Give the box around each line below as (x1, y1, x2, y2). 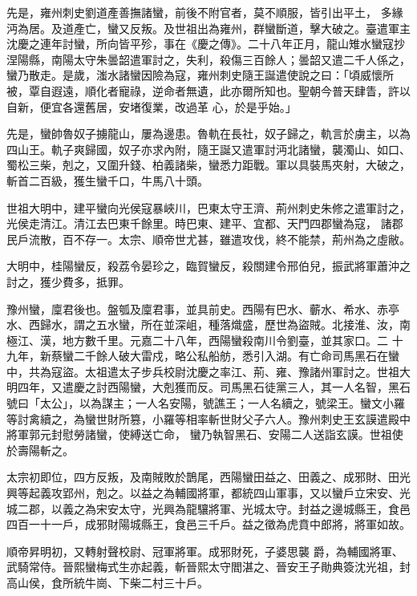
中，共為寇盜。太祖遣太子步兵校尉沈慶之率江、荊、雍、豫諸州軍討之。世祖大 (6, 363, 411, 379)
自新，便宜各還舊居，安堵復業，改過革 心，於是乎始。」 (6, 98, 297, 115)
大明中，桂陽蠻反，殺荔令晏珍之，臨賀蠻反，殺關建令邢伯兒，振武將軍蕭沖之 (6, 257, 411, 274)
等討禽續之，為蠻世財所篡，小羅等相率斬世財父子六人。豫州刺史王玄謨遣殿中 (6, 410, 411, 427)
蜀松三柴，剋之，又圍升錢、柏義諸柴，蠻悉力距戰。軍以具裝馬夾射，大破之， (6, 156, 411, 173)
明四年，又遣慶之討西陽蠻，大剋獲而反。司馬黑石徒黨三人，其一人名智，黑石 (6, 379, 411, 395)
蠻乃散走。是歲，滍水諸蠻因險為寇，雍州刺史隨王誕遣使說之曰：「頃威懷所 (6, 67, 394, 83)
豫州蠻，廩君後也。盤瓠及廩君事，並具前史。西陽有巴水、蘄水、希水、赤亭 (6, 300, 399, 317)
